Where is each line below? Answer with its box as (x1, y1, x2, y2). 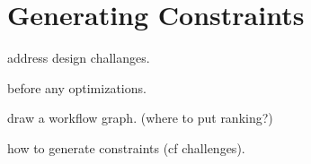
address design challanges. (7, 48, 150, 67)
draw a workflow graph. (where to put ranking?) (7, 108, 273, 127)
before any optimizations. (7, 78, 147, 97)
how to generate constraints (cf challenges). (7, 138, 245, 157)
